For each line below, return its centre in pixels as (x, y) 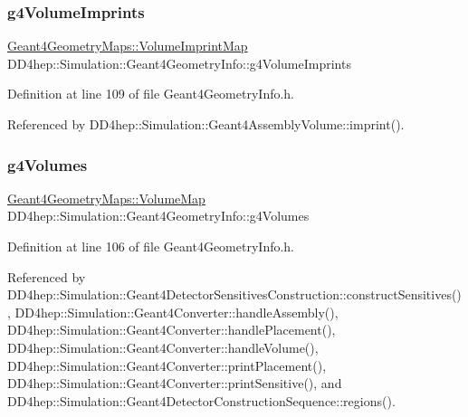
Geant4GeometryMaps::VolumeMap (106, 198)
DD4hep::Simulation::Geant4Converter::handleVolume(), (163, 347)
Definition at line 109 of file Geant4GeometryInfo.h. (151, 94)
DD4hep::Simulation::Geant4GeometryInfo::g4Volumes (158, 216)
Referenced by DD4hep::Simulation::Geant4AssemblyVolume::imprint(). (206, 124)
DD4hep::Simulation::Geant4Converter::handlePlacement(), (172, 330)
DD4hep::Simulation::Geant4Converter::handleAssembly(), (177, 312)
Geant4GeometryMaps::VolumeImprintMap (128, 46)
